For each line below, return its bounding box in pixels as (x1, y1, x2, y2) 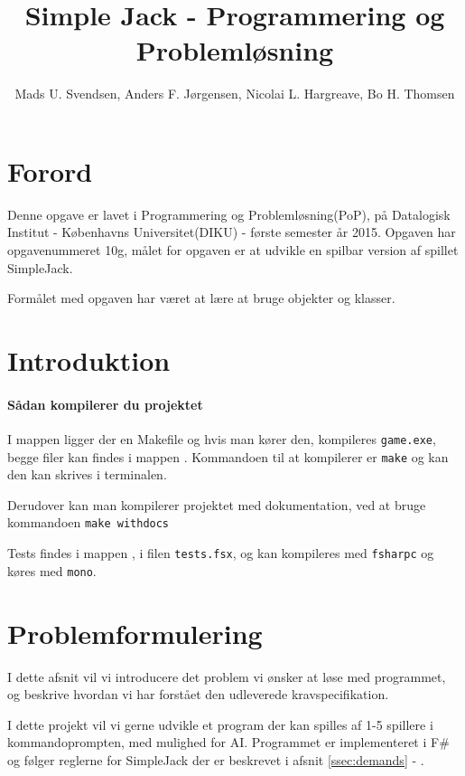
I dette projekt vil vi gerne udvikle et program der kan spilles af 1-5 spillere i (7, 714, 433, 733)
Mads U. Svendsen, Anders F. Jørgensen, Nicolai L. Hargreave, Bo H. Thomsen (14, 84, 455, 103)
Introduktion (7, 342, 171, 378)
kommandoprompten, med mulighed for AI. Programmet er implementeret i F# (7, 733, 450, 752)
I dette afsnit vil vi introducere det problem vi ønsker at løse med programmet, (7, 667, 446, 686)
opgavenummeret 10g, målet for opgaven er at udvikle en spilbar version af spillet (7, 241, 459, 260)
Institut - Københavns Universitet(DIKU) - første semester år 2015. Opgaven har (7, 222, 456, 241)
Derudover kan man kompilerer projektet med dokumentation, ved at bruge (7, 495, 426, 514)
